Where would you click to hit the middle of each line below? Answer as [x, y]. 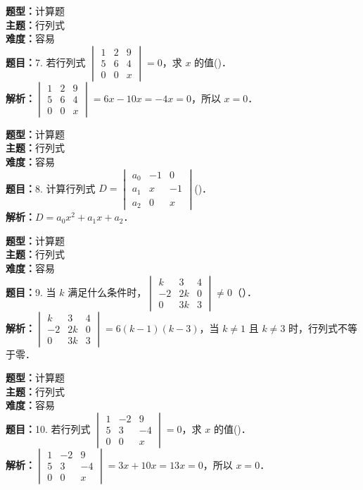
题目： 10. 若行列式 [48, 428]
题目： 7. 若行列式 [46, 62]
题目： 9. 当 [31, 292]
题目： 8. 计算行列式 [51, 188]
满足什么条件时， [107, 292]
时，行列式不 [318, 327]
